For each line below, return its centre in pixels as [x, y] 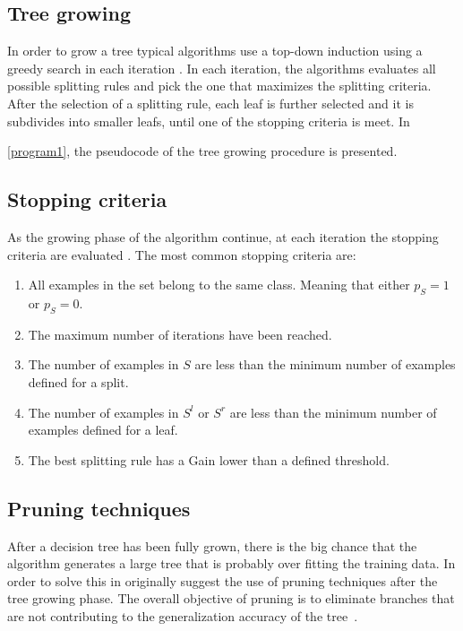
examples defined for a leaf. [103, 430]
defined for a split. [78, 381]
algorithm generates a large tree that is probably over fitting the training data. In [231, 563]
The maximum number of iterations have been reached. [180, 334]
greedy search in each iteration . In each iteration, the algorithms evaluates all [222, 68]
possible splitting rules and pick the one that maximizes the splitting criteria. [219, 86]
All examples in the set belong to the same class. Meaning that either [219, 285]
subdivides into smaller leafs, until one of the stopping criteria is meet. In [209, 121]
